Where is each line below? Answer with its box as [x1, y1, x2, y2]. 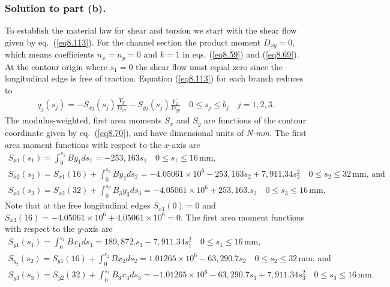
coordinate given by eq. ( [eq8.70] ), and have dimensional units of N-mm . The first [5, 126, 307, 138]
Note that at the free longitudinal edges [5, 199, 151, 212]
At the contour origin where [5, 60, 107, 72]
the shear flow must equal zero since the [136, 60, 283, 72]
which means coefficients [5, 48, 95, 61]
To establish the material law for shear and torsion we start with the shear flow [5, 24, 297, 37]
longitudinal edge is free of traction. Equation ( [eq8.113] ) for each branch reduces [5, 72, 304, 84]
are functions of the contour [204, 114, 307, 126]
